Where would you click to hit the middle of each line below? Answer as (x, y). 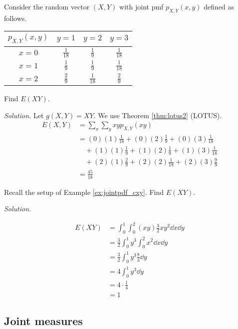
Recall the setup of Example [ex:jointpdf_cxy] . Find (84, 192)
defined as (219, 6)
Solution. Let (24, 115)
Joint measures (43, 320)
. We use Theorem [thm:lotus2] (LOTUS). (158, 115)
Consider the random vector (47, 6)
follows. (15, 18)
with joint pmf (141, 6)
